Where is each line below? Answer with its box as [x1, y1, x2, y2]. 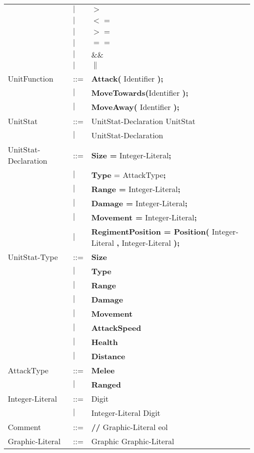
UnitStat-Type [8, 251, 58, 262]
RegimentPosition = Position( [91, 226, 210, 237]
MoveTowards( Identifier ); [91, 87, 189, 98]
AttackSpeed [91, 322, 141, 333]
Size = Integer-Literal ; [91, 149, 171, 161]
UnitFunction [8, 73, 54, 84]
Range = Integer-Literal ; [91, 183, 181, 194]
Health [91, 336, 118, 347]
